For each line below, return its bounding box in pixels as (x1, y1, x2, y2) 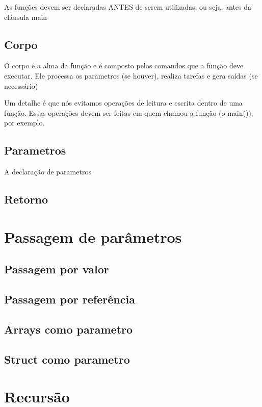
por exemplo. (4, 117, 45, 128)
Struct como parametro (4, 351, 130, 367)
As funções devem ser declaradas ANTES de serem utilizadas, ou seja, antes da (4, 2, 252, 12)
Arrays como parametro (4, 321, 133, 337)
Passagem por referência (4, 291, 135, 307)
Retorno (4, 191, 48, 207)
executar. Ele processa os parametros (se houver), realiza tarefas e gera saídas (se (4, 70, 258, 81)
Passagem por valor (4, 261, 109, 277)
